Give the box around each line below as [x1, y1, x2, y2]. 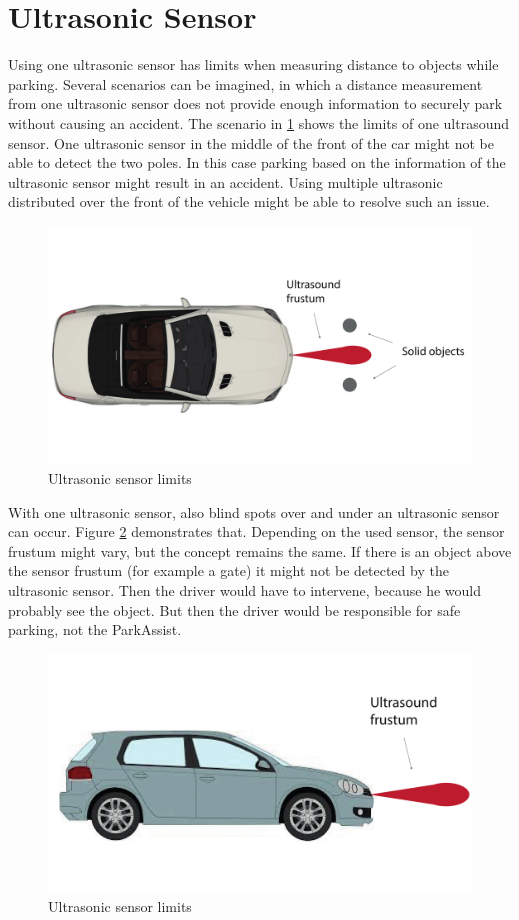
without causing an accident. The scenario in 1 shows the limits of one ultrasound [8, 112, 510, 133]
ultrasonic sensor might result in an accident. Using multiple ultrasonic [8, 171, 443, 192]
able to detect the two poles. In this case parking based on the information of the [8, 152, 506, 173]
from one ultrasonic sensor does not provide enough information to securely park [8, 93, 503, 114]
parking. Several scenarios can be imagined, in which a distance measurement [8, 73, 483, 94]
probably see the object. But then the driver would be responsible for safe [8, 599, 461, 620]
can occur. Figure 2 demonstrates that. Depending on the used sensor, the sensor [8, 521, 505, 542]
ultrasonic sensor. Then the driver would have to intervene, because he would [8, 579, 481, 600]
